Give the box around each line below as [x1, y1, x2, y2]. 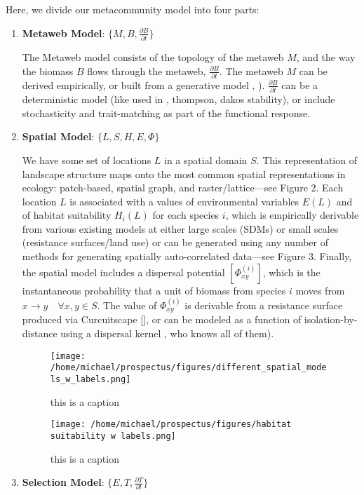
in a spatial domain [164, 152, 248, 167]
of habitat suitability [22, 208, 112, 222]
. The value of [97, 298, 157, 313]
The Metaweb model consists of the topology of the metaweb [22, 49, 284, 64]
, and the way [296, 49, 356, 64]
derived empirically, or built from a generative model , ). [22, 77, 265, 92]
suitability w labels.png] [50, 430, 176, 441]
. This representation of [256, 152, 357, 167]
